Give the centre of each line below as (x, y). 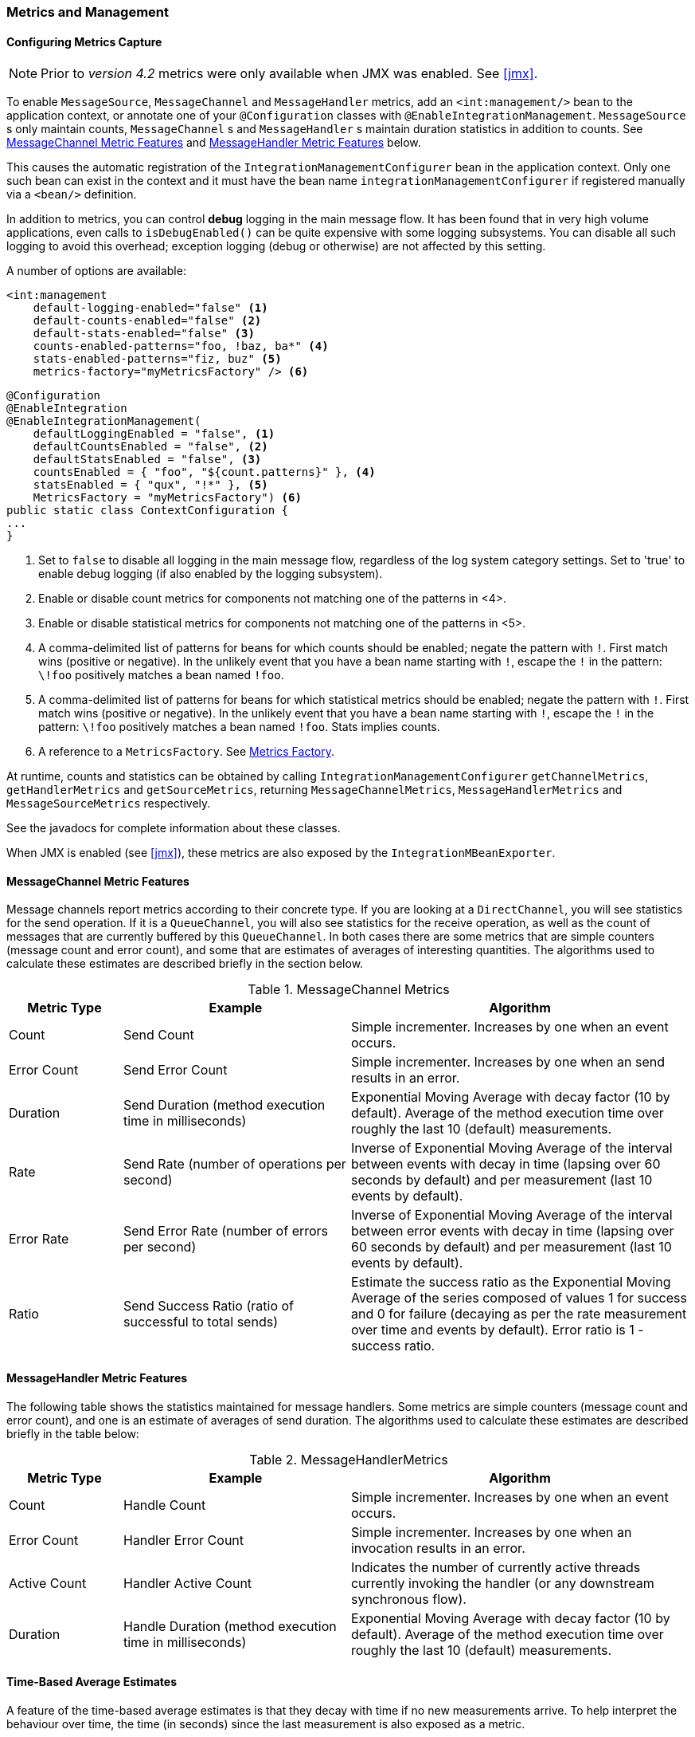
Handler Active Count (187, 1583)
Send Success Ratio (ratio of (209, 1306)
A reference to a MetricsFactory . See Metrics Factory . (187, 752)
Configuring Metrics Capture (84, 41)
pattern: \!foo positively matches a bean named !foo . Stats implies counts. (239, 727)
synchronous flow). (408, 1599)
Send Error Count (175, 1070)
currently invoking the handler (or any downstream (502, 1583)
